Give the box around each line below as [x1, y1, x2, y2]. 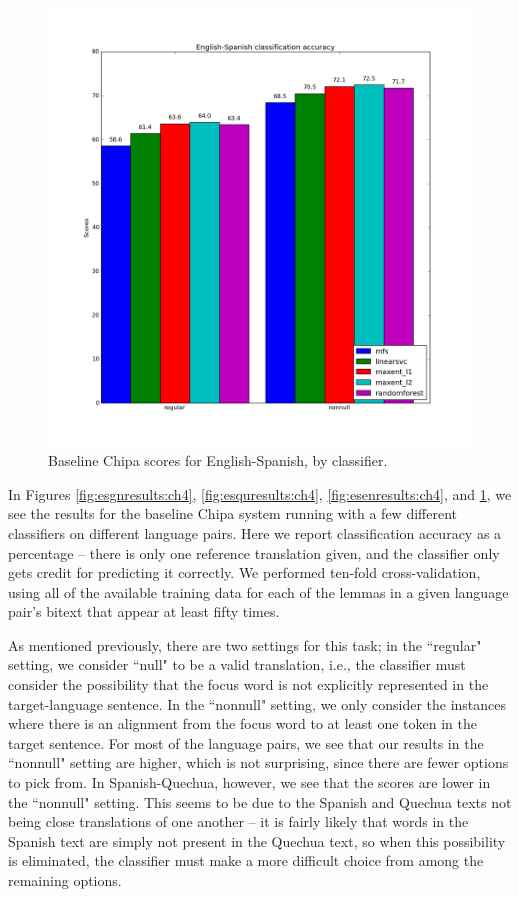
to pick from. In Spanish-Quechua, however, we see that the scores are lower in [8, 772, 491, 793]
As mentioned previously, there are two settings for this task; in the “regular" [8, 634, 482, 655]
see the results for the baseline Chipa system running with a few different [8, 503, 457, 524]
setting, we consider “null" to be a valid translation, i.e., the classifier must [8, 654, 466, 675]
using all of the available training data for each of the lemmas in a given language [8, 581, 509, 602]
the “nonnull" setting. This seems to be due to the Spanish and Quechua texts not [8, 791, 512, 812]
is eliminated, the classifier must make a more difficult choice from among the [8, 850, 484, 871]
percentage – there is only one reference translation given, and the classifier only [8, 542, 500, 563]
